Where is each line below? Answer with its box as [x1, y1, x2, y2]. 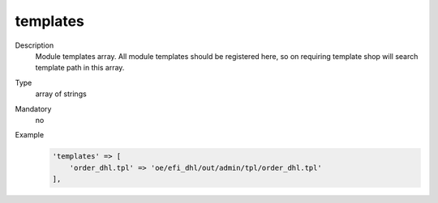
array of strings [35, 89, 87, 99]
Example [15, 130, 45, 140]
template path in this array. [35, 63, 125, 73]
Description [15, 40, 54, 50]
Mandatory [15, 104, 52, 113]
